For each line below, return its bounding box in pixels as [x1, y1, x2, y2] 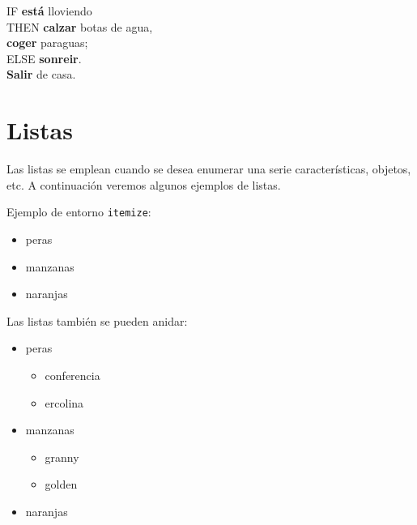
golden [45, 476, 78, 493]
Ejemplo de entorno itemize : [6, 203, 151, 220]
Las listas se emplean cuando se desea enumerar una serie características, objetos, [6, 160, 411, 177]
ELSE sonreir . [6, 49, 82, 66]
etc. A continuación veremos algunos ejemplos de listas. [6, 176, 281, 193]
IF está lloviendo [6, 2, 92, 19]
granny [45, 448, 79, 465]
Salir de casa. [6, 66, 76, 83]
